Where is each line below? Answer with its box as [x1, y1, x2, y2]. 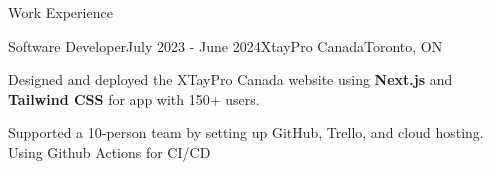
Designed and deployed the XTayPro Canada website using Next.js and [8, 69, 453, 90]
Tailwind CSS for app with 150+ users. [8, 88, 260, 109]
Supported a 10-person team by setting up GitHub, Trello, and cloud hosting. [8, 122, 484, 143]
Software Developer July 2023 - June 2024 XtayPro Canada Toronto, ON [8, 35, 443, 56]
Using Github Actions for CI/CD [8, 141, 211, 162]
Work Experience [8, 2, 113, 22]
